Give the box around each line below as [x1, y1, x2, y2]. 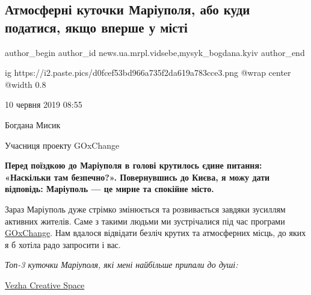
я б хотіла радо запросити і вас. [5, 238, 121, 250]
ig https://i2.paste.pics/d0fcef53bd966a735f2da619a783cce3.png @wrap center [5, 66, 291, 79]
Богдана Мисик [5, 118, 61, 131]
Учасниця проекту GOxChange [5, 138, 120, 151]
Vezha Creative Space [5, 278, 85, 291]
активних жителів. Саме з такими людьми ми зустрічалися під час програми [5, 214, 285, 227]
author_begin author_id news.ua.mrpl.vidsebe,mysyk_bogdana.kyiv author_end [5, 46, 305, 58]
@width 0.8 [5, 78, 46, 90]
